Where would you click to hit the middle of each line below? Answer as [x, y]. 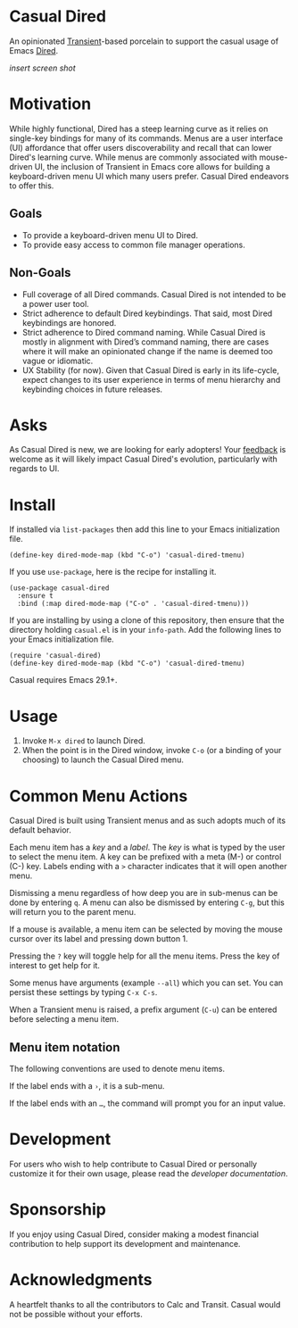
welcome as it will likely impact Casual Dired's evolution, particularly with [144, 459]
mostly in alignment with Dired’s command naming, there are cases [145, 342]
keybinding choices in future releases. [92, 389]
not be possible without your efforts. [76, 1314]
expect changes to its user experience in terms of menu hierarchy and [151, 379]
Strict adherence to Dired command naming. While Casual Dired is [144, 332]
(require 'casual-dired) [55, 656]
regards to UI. [34, 469]
